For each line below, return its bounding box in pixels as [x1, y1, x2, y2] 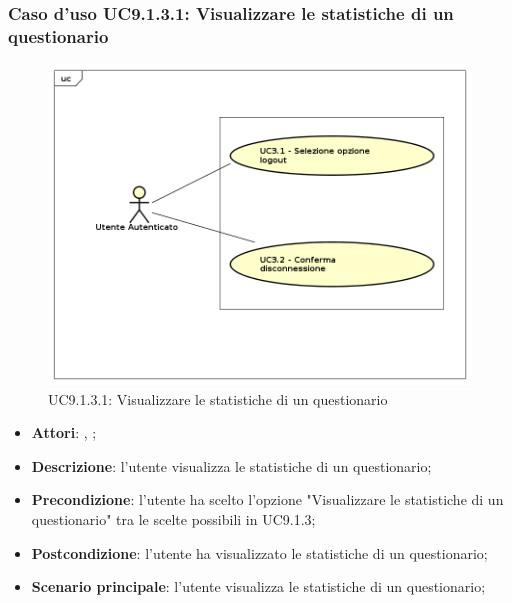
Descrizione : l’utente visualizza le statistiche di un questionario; [31, 455, 432, 476]
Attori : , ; [31, 422, 97, 443]
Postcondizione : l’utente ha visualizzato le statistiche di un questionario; [31, 542, 488, 563]
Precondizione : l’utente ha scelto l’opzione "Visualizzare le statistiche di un [31, 489, 504, 510]
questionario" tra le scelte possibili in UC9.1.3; [31, 509, 316, 529]
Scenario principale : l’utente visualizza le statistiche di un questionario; [31, 576, 486, 597]
